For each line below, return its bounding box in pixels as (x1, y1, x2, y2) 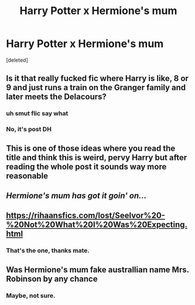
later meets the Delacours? (6, 92, 107, 102)
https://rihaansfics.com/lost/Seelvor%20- (6, 211, 166, 221)
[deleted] (6, 56, 28, 63)
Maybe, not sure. (6, 292, 56, 300)
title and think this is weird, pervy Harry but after (6, 152, 187, 162)
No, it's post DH (6, 125, 52, 133)
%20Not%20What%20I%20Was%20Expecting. (6, 220, 188, 230)
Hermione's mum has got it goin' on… (6, 191, 147, 201)
